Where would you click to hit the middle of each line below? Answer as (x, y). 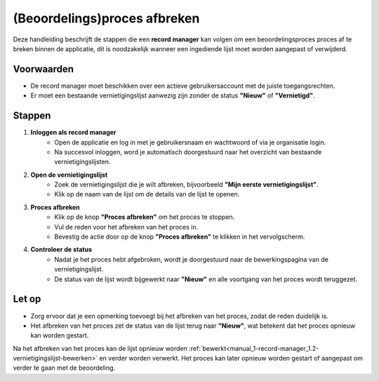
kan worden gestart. (60, 335)
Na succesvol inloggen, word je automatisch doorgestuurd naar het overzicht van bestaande (188, 152)
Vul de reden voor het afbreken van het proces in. (126, 227)
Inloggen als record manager (73, 133)
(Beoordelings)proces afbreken (106, 18)
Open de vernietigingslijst (69, 175)
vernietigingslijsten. (82, 162)
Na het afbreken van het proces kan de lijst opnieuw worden (100, 348)
